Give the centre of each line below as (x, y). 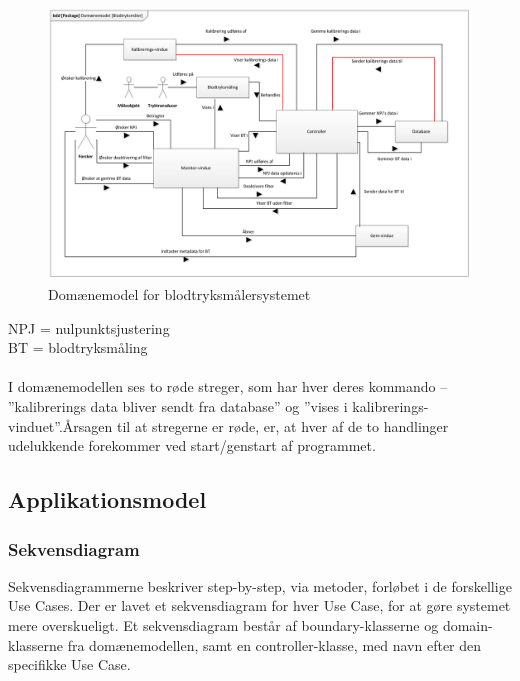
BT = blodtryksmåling (78, 347)
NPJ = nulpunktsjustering (89, 327)
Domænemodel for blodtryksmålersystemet (179, 294)
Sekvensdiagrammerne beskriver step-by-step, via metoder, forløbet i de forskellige (260, 585)
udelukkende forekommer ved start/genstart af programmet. (192, 445)
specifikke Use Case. (69, 664)
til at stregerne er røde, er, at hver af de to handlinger (283, 425)
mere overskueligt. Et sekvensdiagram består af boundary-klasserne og (223, 624)
